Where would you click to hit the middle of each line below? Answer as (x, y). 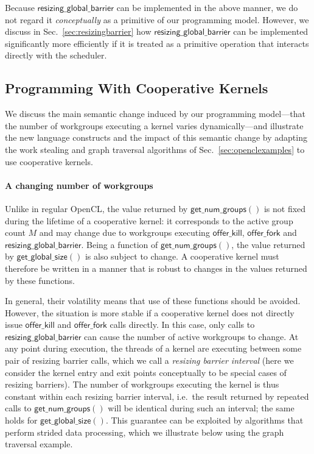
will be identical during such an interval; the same (201, 408)
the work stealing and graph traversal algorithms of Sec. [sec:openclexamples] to (155, 149)
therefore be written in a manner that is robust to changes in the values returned (156, 268)
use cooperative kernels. (49, 161)
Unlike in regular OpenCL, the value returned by (96, 208)
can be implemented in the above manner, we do (207, 7)
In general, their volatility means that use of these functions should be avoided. (153, 301)
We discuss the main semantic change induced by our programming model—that (155, 114)
